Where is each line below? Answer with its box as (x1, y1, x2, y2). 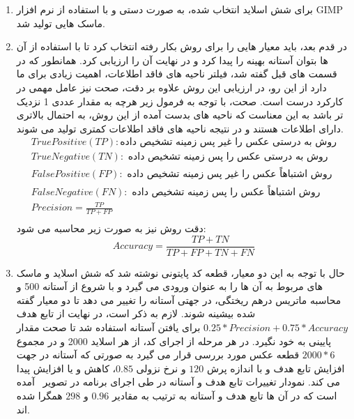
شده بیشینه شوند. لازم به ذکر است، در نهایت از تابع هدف (16, 306, 256, 321)
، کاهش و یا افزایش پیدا (16, 360, 116, 375)
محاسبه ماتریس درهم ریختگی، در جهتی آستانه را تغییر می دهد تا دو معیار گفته (16, 292, 341, 307)
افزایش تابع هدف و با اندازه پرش (206, 360, 345, 375)
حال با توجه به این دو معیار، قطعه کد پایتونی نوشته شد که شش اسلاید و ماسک (16, 265, 345, 280)
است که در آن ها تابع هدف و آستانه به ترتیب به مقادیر (112, 388, 337, 402)
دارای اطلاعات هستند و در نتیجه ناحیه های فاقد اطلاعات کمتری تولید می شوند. (16, 121, 344, 135)
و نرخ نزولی (136, 360, 186, 375)
